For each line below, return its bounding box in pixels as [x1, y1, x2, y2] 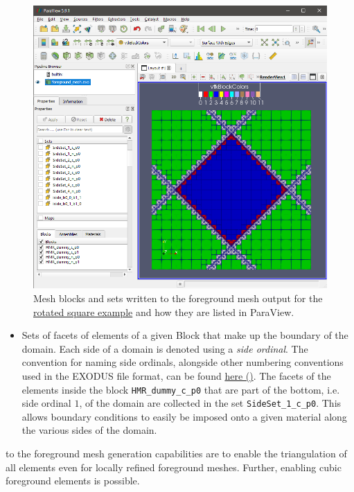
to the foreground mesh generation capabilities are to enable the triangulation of [6, 446, 347, 461]
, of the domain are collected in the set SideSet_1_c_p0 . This [79, 396, 342, 410]
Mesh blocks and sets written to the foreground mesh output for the [33, 291, 323, 306]
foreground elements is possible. [6, 473, 140, 488]
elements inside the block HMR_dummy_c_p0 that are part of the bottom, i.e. [21, 382, 340, 396]
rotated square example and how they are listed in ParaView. [33, 304, 294, 319]
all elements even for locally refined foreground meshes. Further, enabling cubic [6, 459, 342, 474]
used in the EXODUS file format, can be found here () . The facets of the [21, 368, 331, 383]
